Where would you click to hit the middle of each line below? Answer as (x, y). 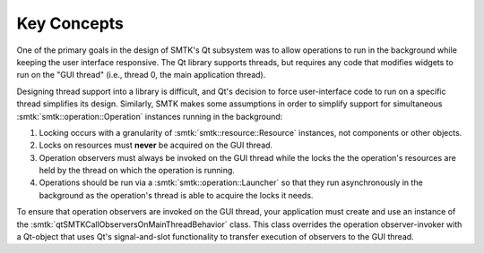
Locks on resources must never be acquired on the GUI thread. (156, 145)
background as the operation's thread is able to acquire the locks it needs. (176, 195)
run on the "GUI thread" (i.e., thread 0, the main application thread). (141, 75)
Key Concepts (70, 23)
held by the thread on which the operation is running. (137, 171)
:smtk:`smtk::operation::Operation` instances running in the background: (150, 116)
